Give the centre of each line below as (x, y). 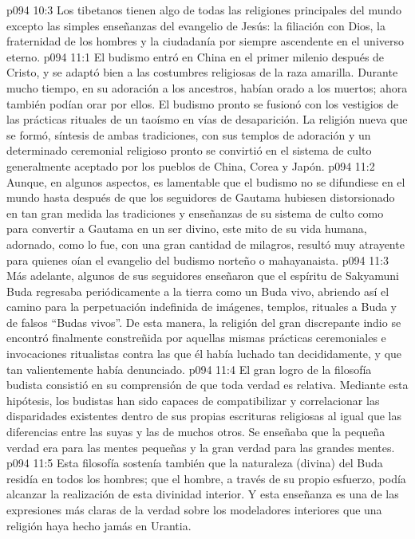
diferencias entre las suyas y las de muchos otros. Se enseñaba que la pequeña (196, 432)
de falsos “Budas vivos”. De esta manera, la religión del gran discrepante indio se (204, 322)
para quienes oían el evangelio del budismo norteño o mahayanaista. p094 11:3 (198, 260)
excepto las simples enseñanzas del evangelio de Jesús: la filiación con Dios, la (196, 25)
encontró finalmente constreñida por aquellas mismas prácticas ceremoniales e (196, 338)
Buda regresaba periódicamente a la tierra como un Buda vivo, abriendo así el (198, 291)
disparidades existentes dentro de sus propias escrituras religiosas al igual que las (204, 416)
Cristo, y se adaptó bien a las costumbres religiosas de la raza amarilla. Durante (202, 72)
